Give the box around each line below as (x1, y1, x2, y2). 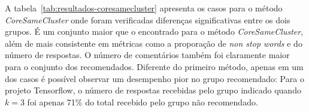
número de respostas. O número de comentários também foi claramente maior (5, 49, 290, 61)
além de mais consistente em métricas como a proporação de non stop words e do (5, 37, 302, 49)
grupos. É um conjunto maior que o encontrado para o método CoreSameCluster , (5, 25, 304, 38)
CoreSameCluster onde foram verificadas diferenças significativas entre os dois (5, 13, 290, 26)
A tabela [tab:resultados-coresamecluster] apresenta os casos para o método (5, 2, 283, 14)
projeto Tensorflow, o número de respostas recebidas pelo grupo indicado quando (5, 84, 301, 96)
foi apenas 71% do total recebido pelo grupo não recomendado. (27, 95, 258, 108)
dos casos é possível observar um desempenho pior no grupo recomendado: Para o (5, 72, 304, 84)
